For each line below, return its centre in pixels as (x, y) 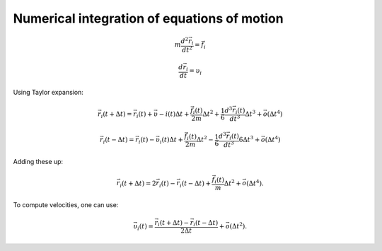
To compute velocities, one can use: (66, 204)
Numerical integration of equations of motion (148, 18)
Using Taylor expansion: (48, 93)
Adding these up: (38, 162)
